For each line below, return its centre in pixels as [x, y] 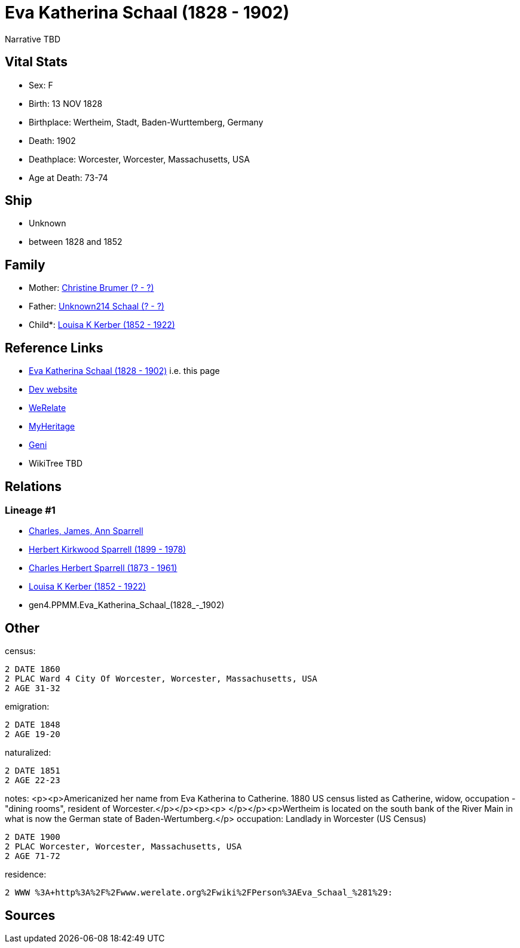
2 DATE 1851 [33, 771]
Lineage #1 [30, 510]
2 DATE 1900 [33, 837]
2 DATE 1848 [33, 725]
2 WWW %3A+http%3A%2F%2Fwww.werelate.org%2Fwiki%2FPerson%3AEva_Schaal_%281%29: [199, 893]
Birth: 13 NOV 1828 [66, 103]
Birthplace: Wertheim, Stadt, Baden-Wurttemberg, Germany [146, 122]
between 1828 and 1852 [76, 242]
